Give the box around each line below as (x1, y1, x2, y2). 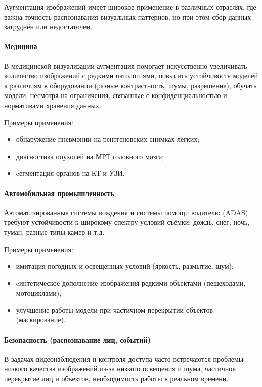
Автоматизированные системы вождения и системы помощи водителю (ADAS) (4, 207, 248, 217)
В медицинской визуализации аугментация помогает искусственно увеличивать (4, 60, 247, 71)
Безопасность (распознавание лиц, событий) (4, 334, 151, 345)
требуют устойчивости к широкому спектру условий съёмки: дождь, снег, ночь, (4, 217, 250, 227)
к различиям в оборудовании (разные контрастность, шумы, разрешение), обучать (4, 80, 257, 90)
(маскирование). (16, 314, 66, 325)
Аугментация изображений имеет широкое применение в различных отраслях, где (4, 2, 256, 12)
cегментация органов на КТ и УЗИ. (16, 168, 125, 178)
